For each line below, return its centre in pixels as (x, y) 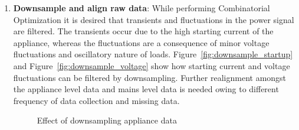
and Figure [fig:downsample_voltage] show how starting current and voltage (152, 65)
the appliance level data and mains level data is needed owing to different (146, 89)
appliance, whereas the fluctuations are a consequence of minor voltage (141, 42)
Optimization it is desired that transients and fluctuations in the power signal (154, 19)
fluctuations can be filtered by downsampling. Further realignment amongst (150, 77)
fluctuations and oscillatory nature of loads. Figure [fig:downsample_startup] (153, 54)
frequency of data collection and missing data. (96, 100)
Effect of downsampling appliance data (107, 120)
